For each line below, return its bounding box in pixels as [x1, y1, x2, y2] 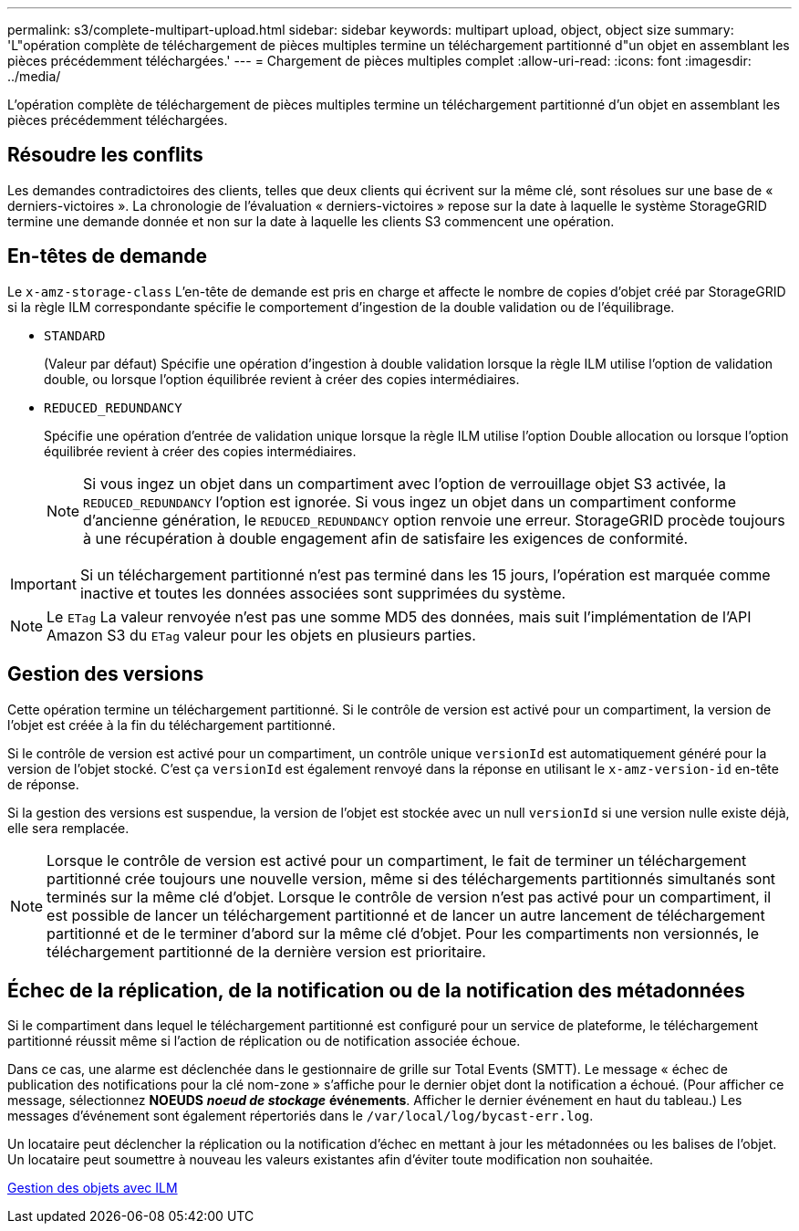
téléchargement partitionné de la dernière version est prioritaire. [47, 942, 486, 961]
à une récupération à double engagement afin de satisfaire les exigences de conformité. [83, 528, 689, 548]
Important [10, 574, 77, 593]
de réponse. [7, 776, 79, 792]
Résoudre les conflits [7, 143, 203, 167]
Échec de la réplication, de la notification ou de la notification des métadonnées [7, 978, 745, 1002]
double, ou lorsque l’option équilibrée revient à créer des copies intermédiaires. [44, 370, 520, 387]
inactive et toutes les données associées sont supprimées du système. [79, 583, 566, 602]
